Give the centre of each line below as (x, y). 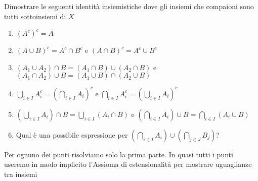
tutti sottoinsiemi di (35, 16)
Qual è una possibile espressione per (72, 134)
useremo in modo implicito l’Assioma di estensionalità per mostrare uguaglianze (128, 164)
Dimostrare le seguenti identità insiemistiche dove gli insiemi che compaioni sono (129, 6)
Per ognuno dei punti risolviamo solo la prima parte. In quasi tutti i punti (119, 154)
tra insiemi (21, 174)
